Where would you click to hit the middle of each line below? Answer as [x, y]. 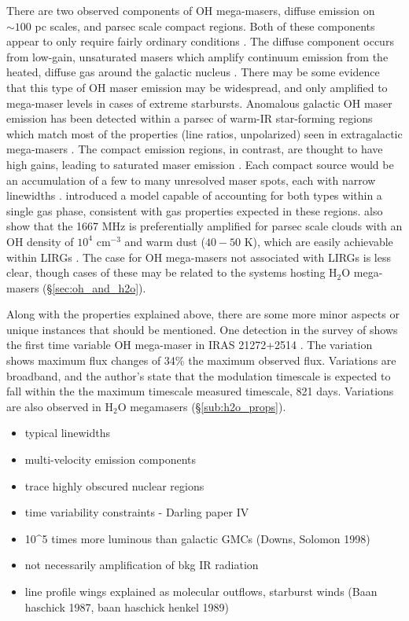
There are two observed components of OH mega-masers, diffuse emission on [191, 10]
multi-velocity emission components [111, 459]
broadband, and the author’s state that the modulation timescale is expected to [199, 375]
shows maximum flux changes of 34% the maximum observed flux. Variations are [201, 360]
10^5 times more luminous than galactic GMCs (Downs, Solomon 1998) [197, 538]
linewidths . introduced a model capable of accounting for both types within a [194, 195]
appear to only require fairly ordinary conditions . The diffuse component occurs [200, 41]
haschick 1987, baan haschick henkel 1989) [127, 606]
